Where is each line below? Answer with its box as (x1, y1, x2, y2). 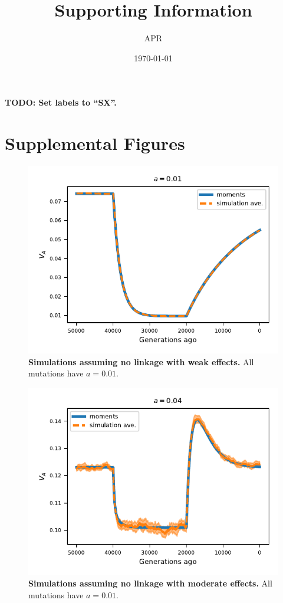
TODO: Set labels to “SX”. (5, 96, 117, 109)
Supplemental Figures (5, 131, 185, 155)
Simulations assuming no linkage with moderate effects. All (28, 577, 272, 589)
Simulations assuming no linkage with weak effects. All (28, 355, 254, 368)
